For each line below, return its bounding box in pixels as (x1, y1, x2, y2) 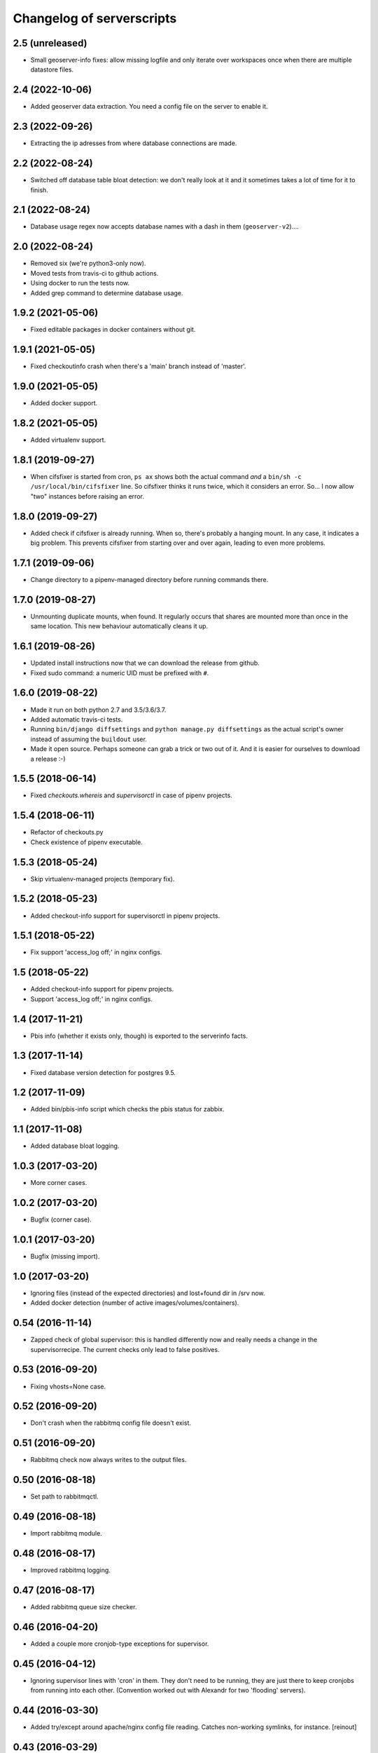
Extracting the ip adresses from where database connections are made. (30, 139, 237, 147)
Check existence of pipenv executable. (30, 838, 143, 846)
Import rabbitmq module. (30, 1529, 103, 1538)
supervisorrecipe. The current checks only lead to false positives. (30, 1345, 220, 1353)
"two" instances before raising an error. (30, 492, 145, 501)
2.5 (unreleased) (13, 37, 87, 49)
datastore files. (30, 65, 73, 74)
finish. (30, 186, 48, 194)
